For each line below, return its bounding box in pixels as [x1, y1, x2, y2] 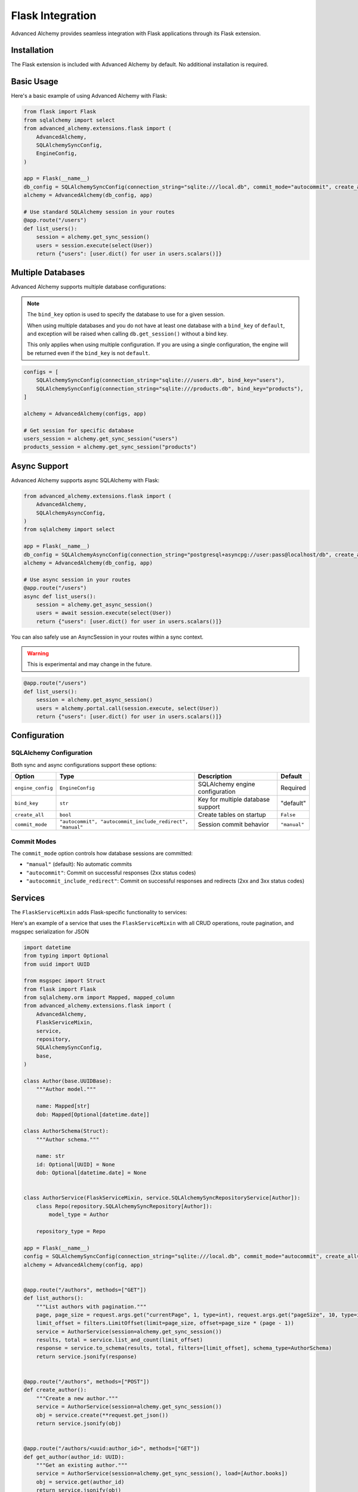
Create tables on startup [197, 810, 267, 819]
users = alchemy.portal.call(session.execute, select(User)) [36, 705, 219, 711]
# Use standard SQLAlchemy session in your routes [23, 209, 175, 215]
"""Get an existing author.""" [36, 1462, 128, 1468]
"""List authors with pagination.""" [36, 1303, 147, 1310]
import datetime [23, 944, 72, 951]
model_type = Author [48, 1212, 109, 1218]
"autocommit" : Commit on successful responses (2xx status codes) [26, 869, 196, 876]
